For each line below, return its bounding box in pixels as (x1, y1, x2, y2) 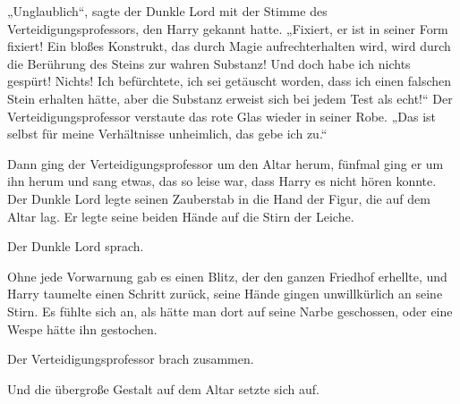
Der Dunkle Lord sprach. (7, 237, 144, 256)
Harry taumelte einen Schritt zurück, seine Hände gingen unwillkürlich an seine (7, 284, 443, 303)
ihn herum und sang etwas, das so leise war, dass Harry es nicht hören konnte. (7, 172, 437, 190)
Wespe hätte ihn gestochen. (7, 319, 158, 338)
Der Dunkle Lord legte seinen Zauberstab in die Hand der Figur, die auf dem (7, 189, 430, 207)
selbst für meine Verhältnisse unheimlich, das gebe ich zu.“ (7, 124, 328, 143)
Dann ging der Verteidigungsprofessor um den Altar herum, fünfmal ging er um (7, 154, 444, 173)
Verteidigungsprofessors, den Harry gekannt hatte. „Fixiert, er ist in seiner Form (7, 19, 448, 38)
